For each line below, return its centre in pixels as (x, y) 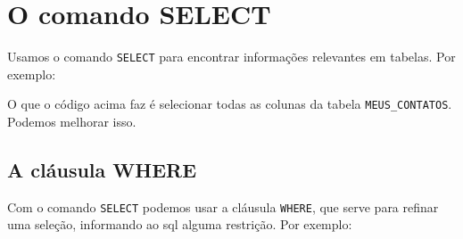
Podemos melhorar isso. (72, 122)
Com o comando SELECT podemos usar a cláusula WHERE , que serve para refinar (223, 206)
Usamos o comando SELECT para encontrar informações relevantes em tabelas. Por (231, 57)
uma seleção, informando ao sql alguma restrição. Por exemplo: (180, 224)
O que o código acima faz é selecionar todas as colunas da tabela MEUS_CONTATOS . (230, 104)
